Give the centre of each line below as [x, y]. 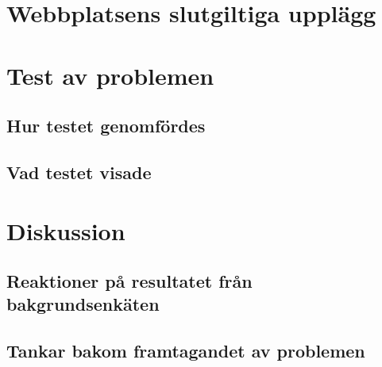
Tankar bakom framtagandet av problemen [186, 351]
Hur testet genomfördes [106, 126]
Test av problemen [110, 75]
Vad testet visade [79, 172]
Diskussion [66, 230]
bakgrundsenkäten [83, 304]
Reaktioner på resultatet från [129, 281]
